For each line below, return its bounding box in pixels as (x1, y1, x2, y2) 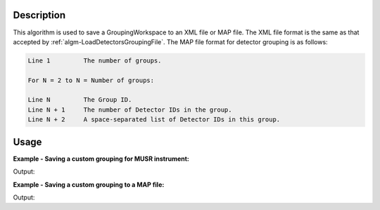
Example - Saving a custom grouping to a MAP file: (13, 180, 165, 189)
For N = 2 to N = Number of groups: (27, 76, 155, 84)
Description (13, 9, 66, 21)
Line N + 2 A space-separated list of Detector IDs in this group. (27, 116, 281, 124)
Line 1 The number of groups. (27, 56, 162, 65)
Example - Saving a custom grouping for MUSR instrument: (13, 155, 190, 163)
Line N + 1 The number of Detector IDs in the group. (27, 105, 232, 114)
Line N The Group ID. (27, 96, 132, 104)
